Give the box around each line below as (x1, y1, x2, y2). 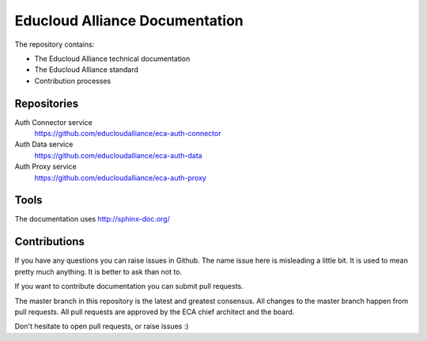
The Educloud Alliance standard (34, 65, 138, 74)
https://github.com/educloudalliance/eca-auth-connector (34, 129, 221, 138)
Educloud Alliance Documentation (14, 12, 244, 29)
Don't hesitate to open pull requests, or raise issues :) (14, 321, 189, 332)
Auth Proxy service (14, 162, 77, 172)
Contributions (14, 235, 85, 248)
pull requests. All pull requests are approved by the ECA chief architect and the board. (14, 307, 295, 316)
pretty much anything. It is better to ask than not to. (14, 267, 182, 276)
